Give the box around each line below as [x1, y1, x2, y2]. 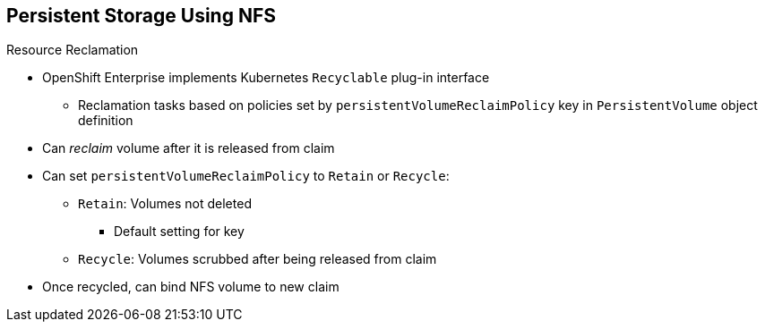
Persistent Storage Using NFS [6, 4, 276, 27]
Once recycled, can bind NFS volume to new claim [42, 279, 340, 295]
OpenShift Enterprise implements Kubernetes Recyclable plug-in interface [42, 70, 490, 86]
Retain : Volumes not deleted [78, 196, 252, 212]
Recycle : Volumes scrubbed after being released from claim [78, 251, 437, 267]
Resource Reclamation [6, 42, 139, 58]
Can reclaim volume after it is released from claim [42, 140, 335, 156]
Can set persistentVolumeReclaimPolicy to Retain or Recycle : [42, 168, 450, 184]
